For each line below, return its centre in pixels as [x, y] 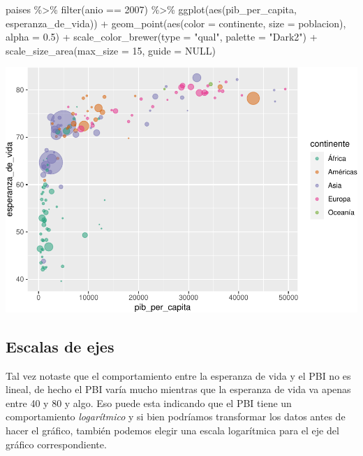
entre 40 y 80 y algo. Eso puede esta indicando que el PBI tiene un [149, 402]
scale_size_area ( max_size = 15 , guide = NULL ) [111, 50]
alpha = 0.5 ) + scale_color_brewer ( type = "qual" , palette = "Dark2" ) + [162, 37]
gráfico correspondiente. [56, 444]
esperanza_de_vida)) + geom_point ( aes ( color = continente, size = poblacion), [176, 23]
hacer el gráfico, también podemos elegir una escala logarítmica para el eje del [172, 430]
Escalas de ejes [60, 346]
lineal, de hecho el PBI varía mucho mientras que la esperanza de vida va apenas [178, 389]
